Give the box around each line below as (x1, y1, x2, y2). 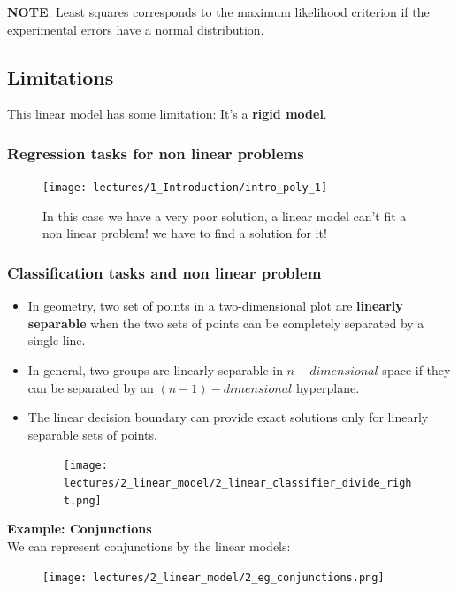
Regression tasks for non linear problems (7, 142, 304, 164)
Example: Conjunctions (7, 519, 152, 538)
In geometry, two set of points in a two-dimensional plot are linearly (27, 296, 403, 315)
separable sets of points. (27, 425, 157, 443)
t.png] (63, 494, 102, 507)
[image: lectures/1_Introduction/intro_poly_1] (42, 181, 328, 195)
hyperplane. (295, 378, 360, 396)
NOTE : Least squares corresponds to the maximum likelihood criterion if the (7, 3, 430, 20)
